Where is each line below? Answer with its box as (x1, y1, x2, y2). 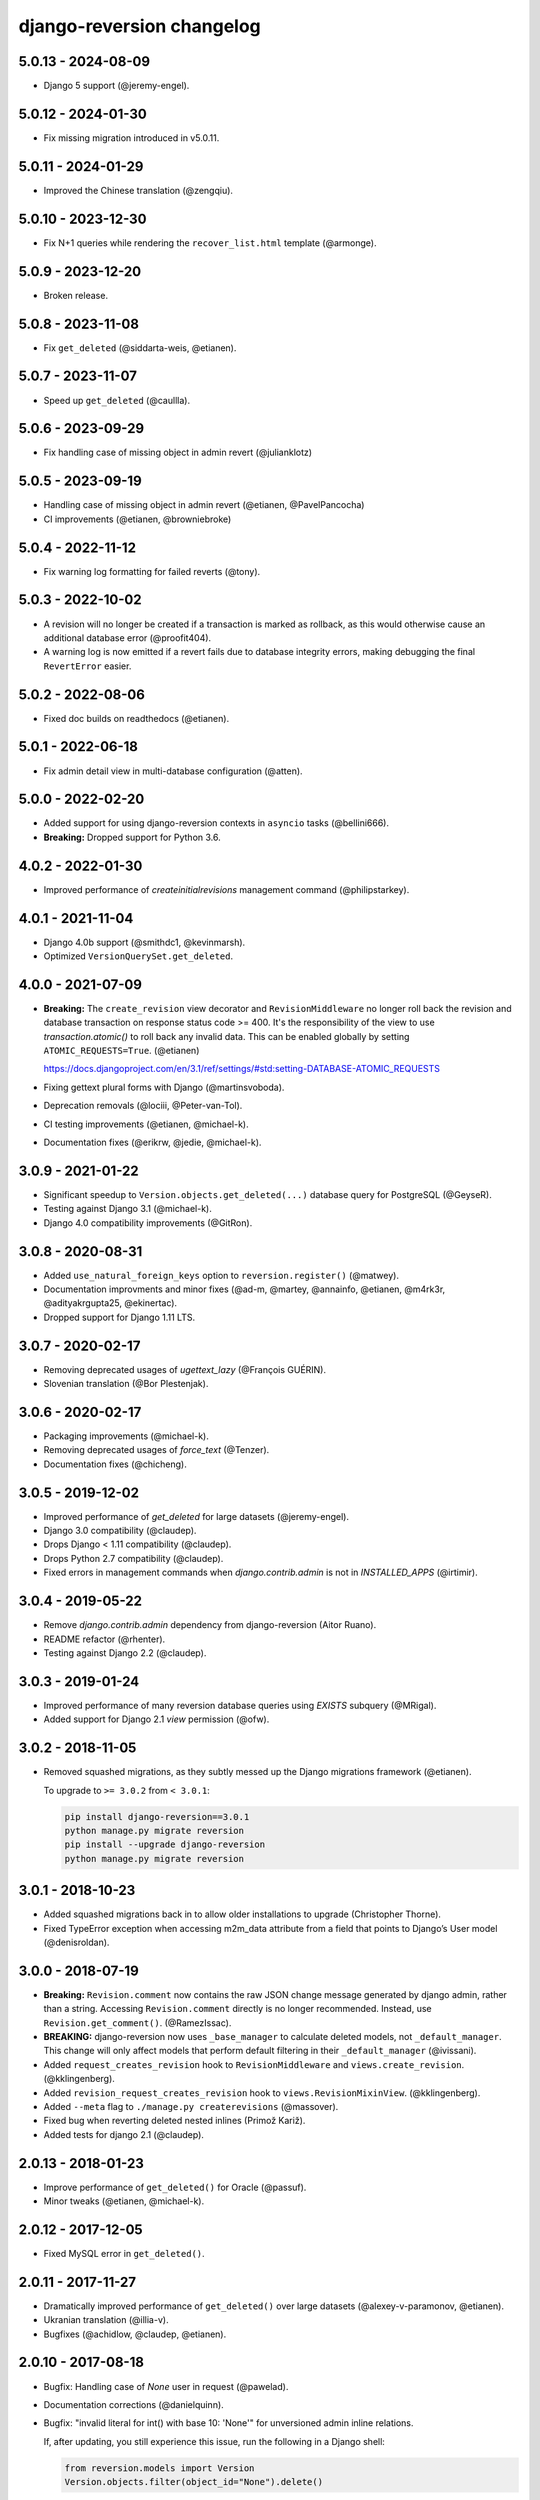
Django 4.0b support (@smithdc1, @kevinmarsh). (43, 936, 246, 948)
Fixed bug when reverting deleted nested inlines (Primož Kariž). (43, 2115, 306, 2127)
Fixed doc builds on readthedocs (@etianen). (43, 712, 230, 724)
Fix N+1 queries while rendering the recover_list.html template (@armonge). (43, 236, 377, 249)
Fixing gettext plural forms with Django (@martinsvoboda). (43, 1081, 285, 1093)
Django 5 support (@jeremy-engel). (43, 80, 190, 92)
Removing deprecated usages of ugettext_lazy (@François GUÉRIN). (43, 1363, 327, 1375)
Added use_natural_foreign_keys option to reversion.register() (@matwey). (43, 1269, 400, 1281)
